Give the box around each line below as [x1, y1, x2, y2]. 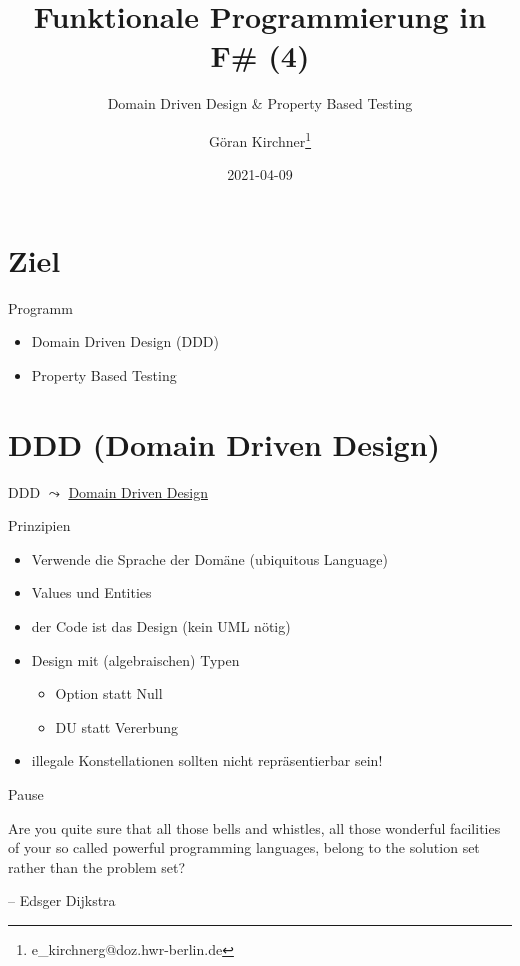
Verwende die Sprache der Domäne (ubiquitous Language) [31, 548, 388, 569]
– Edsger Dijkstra [8, 890, 116, 911]
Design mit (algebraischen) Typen [31, 649, 240, 670]
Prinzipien [8, 515, 71, 536]
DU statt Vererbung [55, 716, 179, 737]
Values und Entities [31, 582, 152, 603]
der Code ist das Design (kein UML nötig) [31, 615, 291, 636]
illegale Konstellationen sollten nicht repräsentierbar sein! [31, 750, 383, 771]
